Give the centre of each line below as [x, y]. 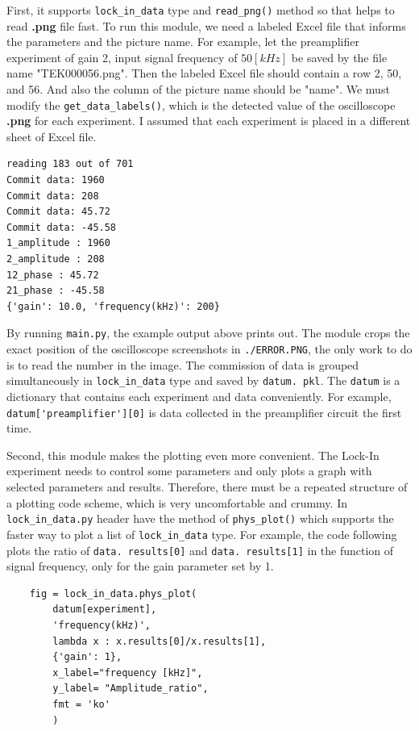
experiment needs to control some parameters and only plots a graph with [189, 471]
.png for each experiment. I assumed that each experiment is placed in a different [209, 121]
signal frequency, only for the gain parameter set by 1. [140, 566]
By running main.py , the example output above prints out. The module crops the [208, 333]
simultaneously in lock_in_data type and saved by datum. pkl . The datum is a [203, 380]
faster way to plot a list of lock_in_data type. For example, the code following [202, 534]
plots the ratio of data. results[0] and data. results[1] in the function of [200, 550]
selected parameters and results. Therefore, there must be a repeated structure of [207, 487]
